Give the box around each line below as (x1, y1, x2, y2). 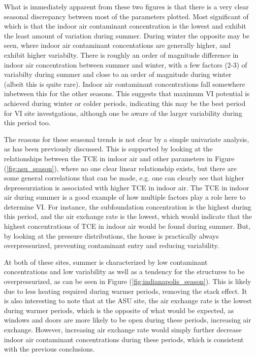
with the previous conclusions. (4, 344, 95, 354)
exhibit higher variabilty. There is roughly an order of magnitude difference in (4, 49, 239, 60)
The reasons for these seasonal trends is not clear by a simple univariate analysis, (4, 134, 249, 144)
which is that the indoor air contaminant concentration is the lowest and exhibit (4, 21, 246, 31)
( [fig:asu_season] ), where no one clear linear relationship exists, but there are (4, 163, 237, 173)
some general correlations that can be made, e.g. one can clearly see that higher (4, 173, 245, 183)
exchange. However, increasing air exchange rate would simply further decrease (4, 324, 242, 334)
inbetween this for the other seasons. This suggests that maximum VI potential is (4, 88, 250, 99)
